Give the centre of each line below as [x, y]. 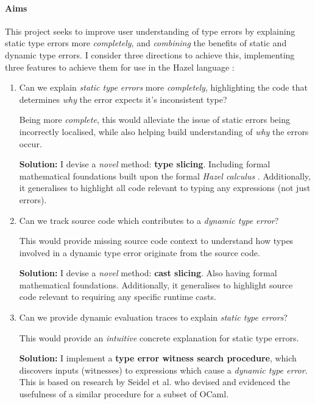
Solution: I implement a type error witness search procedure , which [158, 358]
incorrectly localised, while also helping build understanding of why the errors [164, 131]
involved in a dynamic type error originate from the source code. [140, 252]
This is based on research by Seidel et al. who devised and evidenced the [154, 382]
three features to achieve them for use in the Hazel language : [120, 67]
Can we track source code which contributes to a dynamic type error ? [149, 220]
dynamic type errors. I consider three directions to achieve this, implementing [150, 54]
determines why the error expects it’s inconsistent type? [123, 99]
